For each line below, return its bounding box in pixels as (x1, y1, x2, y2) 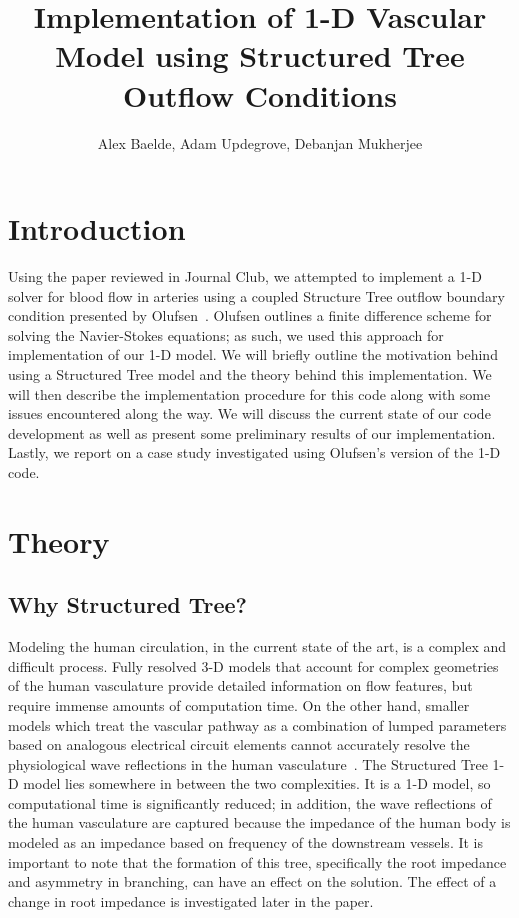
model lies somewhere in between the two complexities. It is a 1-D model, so (23, 773, 491, 794)
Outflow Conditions (123, 74, 397, 115)
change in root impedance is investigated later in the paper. (8, 890, 374, 911)
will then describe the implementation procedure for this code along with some (8, 383, 491, 404)
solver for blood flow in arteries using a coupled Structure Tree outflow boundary (8, 285, 505, 306)
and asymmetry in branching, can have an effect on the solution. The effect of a (8, 871, 497, 892)
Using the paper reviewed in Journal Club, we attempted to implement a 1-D (8, 266, 482, 287)
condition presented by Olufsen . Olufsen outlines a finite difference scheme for (8, 305, 492, 326)
